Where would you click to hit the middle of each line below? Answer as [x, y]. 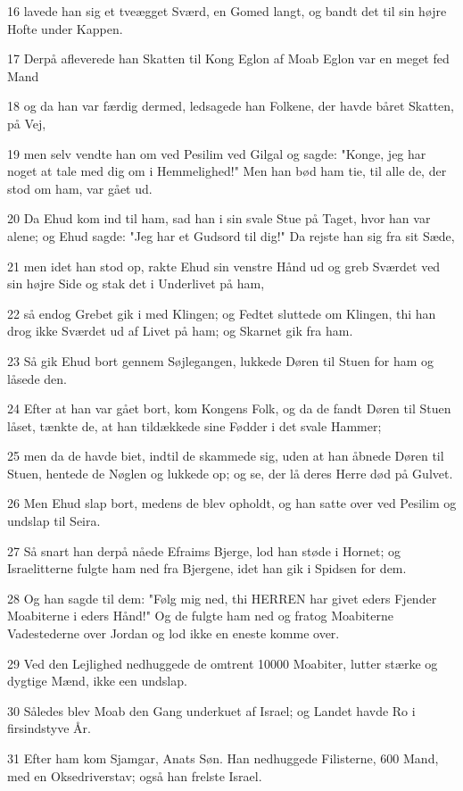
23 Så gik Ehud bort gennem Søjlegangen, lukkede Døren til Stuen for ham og [221, 360]
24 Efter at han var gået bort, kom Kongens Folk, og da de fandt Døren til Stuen [229, 408]
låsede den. [37, 378]
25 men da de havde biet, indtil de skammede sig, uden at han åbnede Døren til [226, 456]
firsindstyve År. [49, 728]
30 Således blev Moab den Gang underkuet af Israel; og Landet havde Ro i [211, 710]
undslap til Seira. [54, 521]
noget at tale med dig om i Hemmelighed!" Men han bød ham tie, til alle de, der [227, 171]
